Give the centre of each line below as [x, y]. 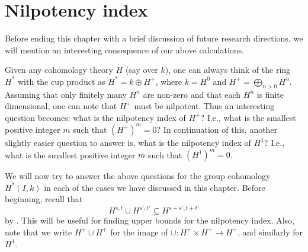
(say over [142, 70]
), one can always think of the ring [228, 70]
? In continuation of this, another [217, 129]
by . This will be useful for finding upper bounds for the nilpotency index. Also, [150, 220]
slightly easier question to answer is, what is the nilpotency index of [128, 142]
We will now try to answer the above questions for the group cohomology [138, 176]
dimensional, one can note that [61, 106]
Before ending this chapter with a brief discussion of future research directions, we [154, 38]
